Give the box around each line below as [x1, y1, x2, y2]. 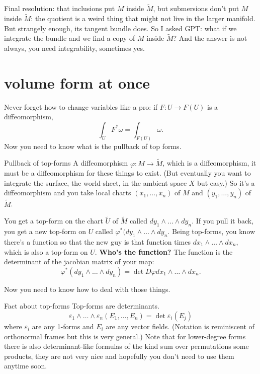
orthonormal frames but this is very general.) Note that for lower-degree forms [4, 331, 246, 341]
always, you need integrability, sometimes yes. [4, 43, 145, 53]
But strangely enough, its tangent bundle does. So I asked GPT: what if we [4, 23, 237, 33]
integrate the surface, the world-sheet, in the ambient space [4, 177, 187, 188]
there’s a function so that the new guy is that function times [4, 237, 191, 247]
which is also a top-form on [4, 246, 88, 257]
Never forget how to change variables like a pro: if [4, 101, 158, 112]
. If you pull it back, [192, 215, 254, 226]
